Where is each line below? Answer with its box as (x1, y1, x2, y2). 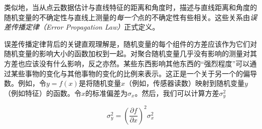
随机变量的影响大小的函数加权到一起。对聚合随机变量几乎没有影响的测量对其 (4, 48, 257, 59)
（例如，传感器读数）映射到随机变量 (124, 78, 244, 88)
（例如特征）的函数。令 (4, 87, 81, 98)
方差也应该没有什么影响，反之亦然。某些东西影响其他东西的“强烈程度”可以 (4, 58, 250, 68)
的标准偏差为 (85, 87, 128, 98)
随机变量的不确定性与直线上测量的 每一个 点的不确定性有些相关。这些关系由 (4, 12, 250, 22)
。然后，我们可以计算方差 (135, 87, 219, 98)
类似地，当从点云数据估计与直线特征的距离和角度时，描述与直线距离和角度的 (4, 2, 257, 12)
